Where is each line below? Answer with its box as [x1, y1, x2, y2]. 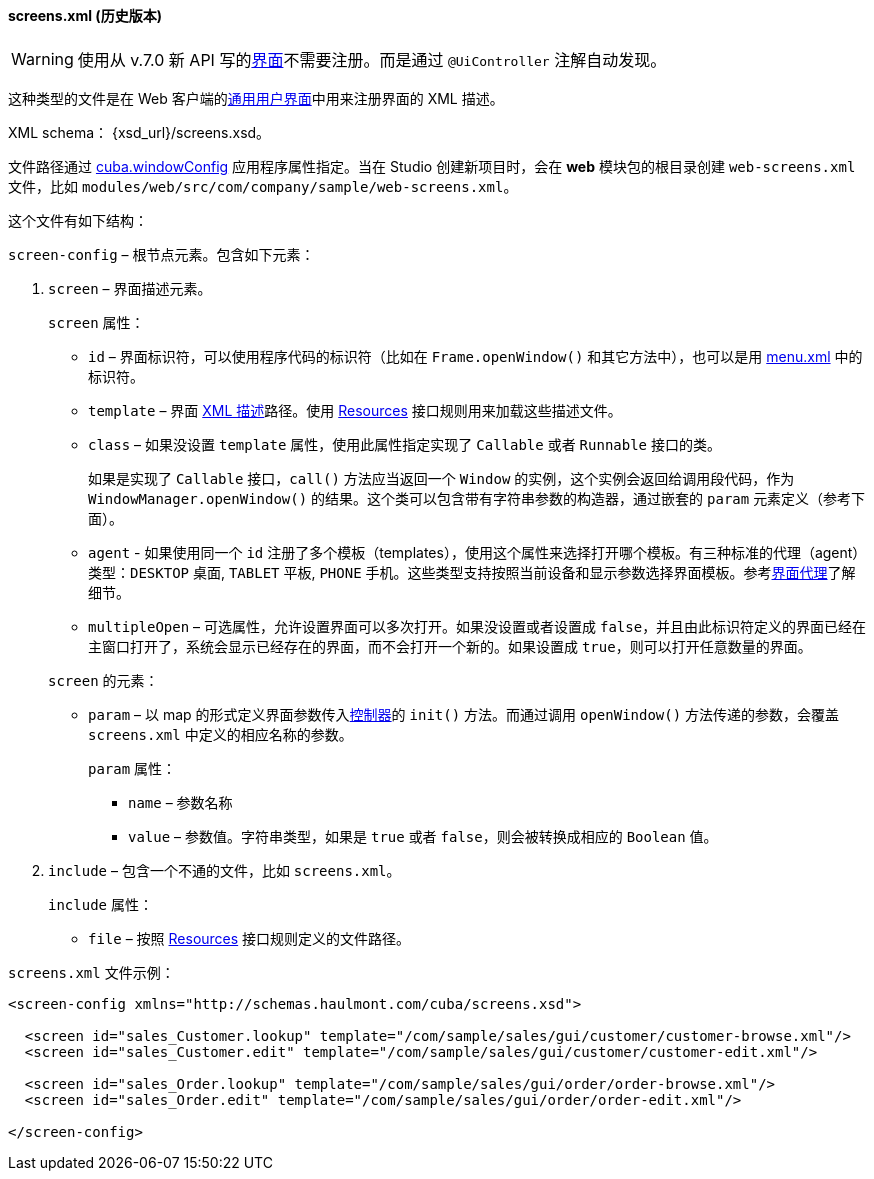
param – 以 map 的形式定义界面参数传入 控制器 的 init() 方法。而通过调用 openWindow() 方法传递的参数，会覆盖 [88, 705, 840, 723]
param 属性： [88, 759, 177, 777]
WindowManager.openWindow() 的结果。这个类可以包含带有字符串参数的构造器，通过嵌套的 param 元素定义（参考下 [88, 489, 866, 507]
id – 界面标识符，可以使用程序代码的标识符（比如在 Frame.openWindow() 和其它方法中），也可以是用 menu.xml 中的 [88, 347, 863, 365]
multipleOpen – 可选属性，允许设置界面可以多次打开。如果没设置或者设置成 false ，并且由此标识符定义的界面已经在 [88, 617, 867, 635]
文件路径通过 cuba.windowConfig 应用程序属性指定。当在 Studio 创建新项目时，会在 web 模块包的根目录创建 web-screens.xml [8, 157, 856, 175]
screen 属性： [48, 313, 145, 331]
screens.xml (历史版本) [8, 7, 162, 24]
